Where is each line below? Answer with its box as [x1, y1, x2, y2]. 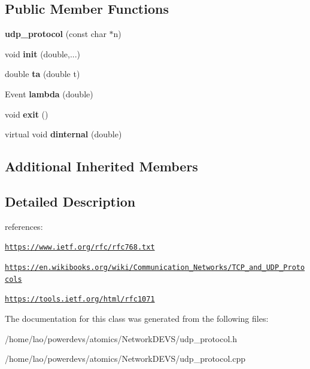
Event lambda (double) [5, 87, 93, 100]
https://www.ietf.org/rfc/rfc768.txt [5, 243, 155, 252]
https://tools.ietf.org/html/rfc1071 [5, 295, 155, 304]
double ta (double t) [5, 67, 80, 80]
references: [5, 220, 43, 232]
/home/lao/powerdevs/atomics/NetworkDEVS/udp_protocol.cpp [5, 352, 246, 365]
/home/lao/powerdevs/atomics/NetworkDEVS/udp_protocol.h [5, 332, 238, 345]
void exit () [5, 107, 48, 120]
